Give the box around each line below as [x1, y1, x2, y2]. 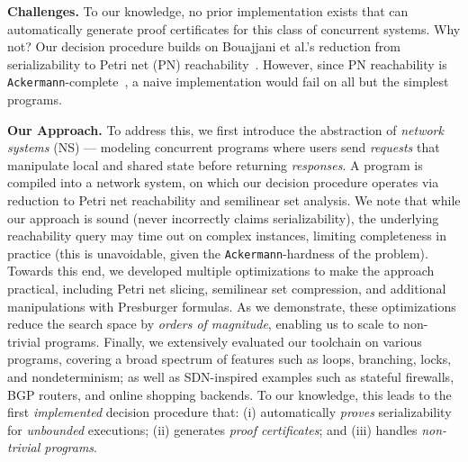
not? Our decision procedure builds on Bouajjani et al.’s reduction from [7, 37, 401, 56]
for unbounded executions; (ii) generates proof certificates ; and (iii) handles [7, 420, 418, 439]
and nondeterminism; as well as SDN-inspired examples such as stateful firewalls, [7, 367, 454, 385]
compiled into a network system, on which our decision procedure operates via [7, 173, 439, 192]
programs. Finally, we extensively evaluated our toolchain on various [44, 331, 422, 350]
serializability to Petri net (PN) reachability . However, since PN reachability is [7, 54, 447, 73]
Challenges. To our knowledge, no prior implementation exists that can [7, 2, 409, 20]
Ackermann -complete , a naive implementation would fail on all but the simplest [7, 72, 449, 91]
